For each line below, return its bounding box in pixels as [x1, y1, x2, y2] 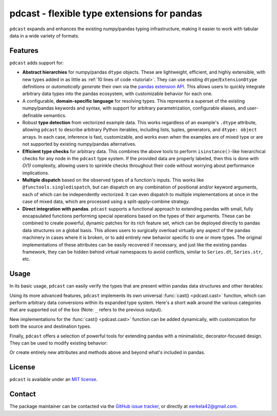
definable [22, 112, 43, 118]
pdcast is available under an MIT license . [9, 376, 98, 383]
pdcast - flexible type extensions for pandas [9, 8, 203, 19]
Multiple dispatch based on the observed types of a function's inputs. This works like [22, 177, 204, 183]
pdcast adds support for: [9, 60, 64, 66]
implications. [22, 169, 50, 176]
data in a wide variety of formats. [9, 32, 80, 39]
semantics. [43, 112, 67, 118]
